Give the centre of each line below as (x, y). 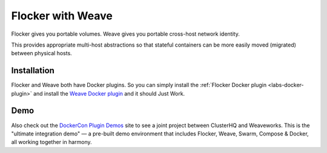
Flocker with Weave (62, 16)
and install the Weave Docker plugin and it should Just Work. (109, 93)
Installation (33, 70)
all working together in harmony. (51, 142)
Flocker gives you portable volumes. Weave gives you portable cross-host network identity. (126, 34)
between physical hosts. (41, 53)
